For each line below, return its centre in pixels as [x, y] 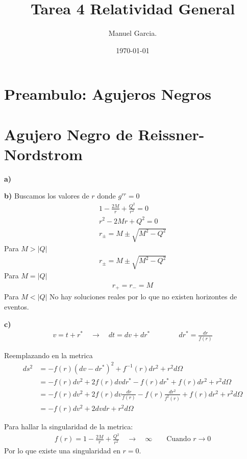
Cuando [179, 439]
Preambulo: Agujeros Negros [108, 94]
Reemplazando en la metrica [48, 355]
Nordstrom [43, 154]
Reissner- [171, 134]
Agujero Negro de [68, 134]
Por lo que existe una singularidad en [62, 450]
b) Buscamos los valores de [47, 196]
